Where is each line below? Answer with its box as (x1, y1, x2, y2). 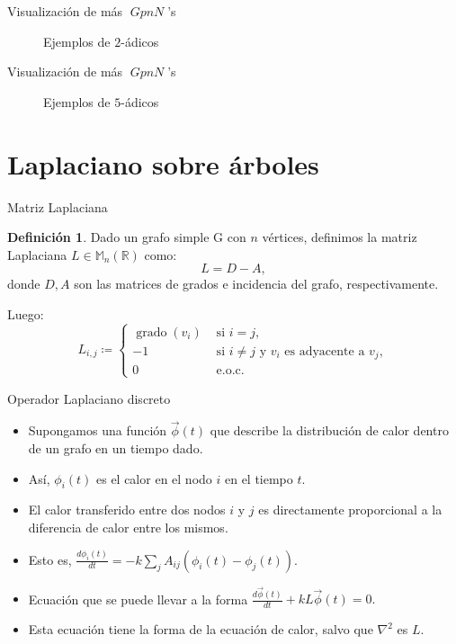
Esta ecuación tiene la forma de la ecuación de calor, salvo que (28, 620, 373, 639)
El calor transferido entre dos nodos (28, 500, 226, 519)
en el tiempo (224, 469, 293, 487)
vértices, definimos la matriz (262, 228, 417, 246)
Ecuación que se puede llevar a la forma (28, 589, 248, 608)
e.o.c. (216, 364, 245, 378)
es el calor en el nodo (95, 469, 212, 487)
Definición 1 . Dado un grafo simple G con (7, 228, 246, 246)
